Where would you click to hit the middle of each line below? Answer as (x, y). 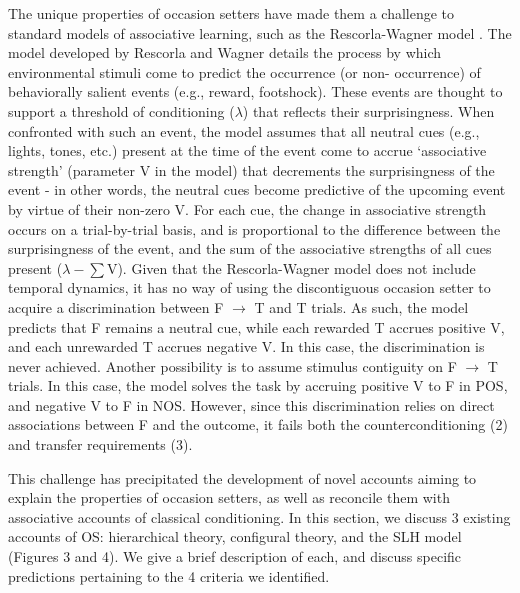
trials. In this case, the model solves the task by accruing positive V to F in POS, (258, 385)
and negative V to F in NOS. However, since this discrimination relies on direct (251, 404)
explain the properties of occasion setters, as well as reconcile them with (229, 497)
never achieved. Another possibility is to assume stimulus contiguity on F (232, 365)
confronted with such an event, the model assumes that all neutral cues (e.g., (244, 130)
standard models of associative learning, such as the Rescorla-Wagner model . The (260, 32)
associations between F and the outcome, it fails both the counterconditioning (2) (258, 424)
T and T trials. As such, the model (361, 306)
